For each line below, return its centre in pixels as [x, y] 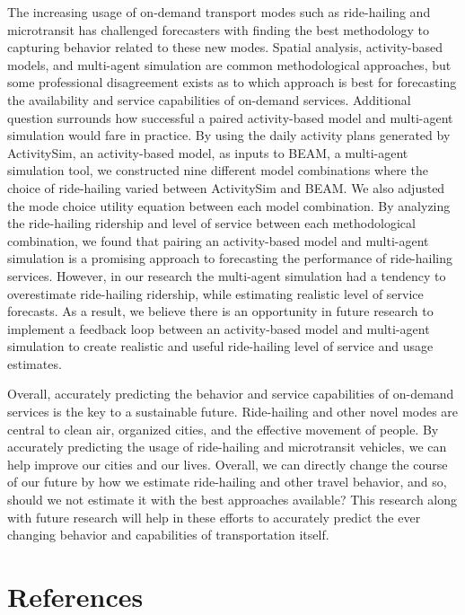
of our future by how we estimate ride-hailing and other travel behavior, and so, [227, 482]
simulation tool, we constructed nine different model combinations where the [218, 170]
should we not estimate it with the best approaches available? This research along [232, 500]
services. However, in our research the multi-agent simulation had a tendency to [227, 275]
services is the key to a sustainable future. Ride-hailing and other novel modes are [233, 412]
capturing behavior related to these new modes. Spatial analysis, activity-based [225, 47]
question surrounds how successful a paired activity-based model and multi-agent [230, 117]
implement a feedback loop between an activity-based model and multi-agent [219, 328]
